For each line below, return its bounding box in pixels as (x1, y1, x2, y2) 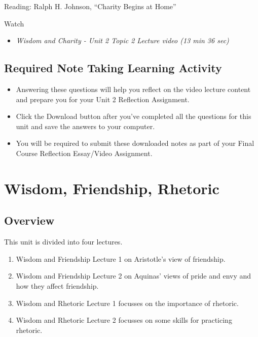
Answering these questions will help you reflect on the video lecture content (16, 83, 251, 94)
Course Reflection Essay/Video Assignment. (16, 147, 153, 158)
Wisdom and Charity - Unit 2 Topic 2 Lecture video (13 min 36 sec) (16, 35, 229, 46)
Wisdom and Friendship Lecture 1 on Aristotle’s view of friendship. (16, 253, 226, 264)
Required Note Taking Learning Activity (4, 60, 222, 76)
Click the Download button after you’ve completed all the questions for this (16, 111, 251, 121)
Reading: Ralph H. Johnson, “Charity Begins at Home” (4, 1, 176, 11)
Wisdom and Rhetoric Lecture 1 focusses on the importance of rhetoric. (16, 297, 239, 308)
